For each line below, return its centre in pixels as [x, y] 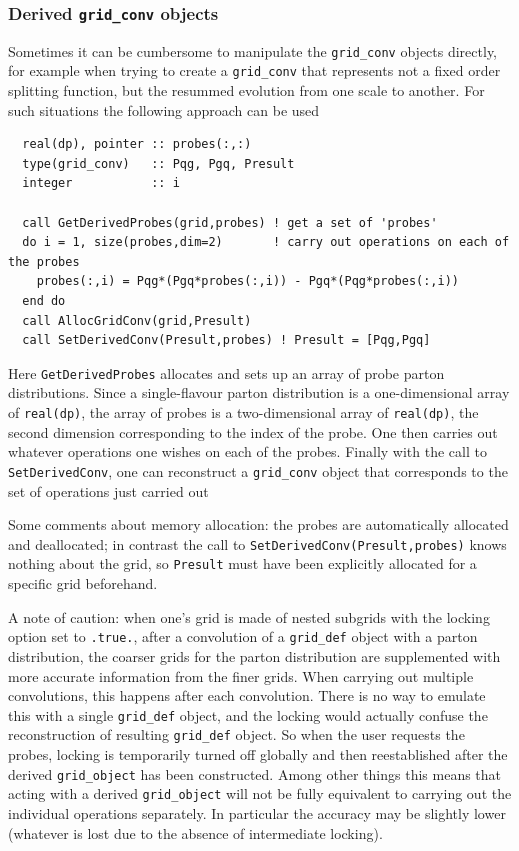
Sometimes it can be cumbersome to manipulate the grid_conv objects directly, [252, 50]
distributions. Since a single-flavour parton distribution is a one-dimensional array [259, 392]
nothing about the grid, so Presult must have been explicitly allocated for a [242, 563]
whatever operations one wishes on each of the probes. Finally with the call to [247, 451]
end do [44, 301]
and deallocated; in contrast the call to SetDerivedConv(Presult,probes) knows [257, 543]
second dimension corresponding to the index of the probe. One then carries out [253, 431]
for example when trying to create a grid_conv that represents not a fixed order [254, 70]
